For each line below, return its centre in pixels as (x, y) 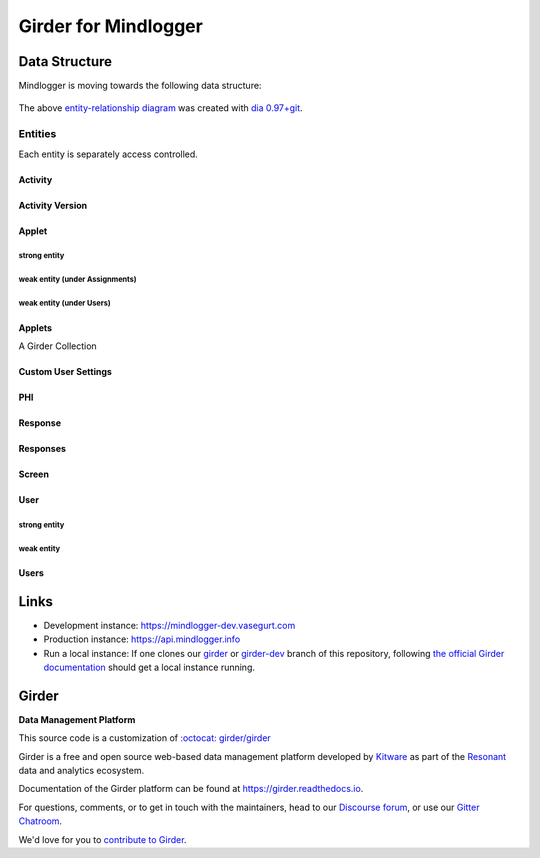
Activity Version (53, 205)
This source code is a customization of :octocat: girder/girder (145, 738)
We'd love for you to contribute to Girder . (102, 839)
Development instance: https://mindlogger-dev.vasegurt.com (169, 625)
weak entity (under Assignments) (77, 280)
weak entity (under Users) (64, 303)
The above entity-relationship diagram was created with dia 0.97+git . (161, 108)
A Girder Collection (57, 346)
